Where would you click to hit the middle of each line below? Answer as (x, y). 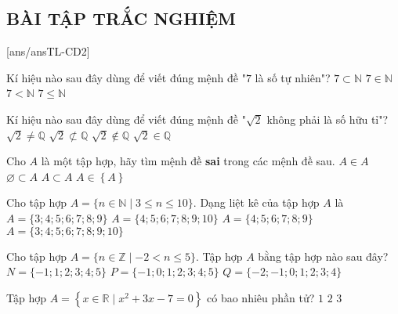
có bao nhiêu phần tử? (261, 297)
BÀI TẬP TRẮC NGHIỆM (121, 18)
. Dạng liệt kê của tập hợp (256, 202)
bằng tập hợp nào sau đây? (323, 256)
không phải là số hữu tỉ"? (327, 119)
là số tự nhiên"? (293, 77)
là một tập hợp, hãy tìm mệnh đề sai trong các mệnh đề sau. (188, 161)
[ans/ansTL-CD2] (48, 51)
